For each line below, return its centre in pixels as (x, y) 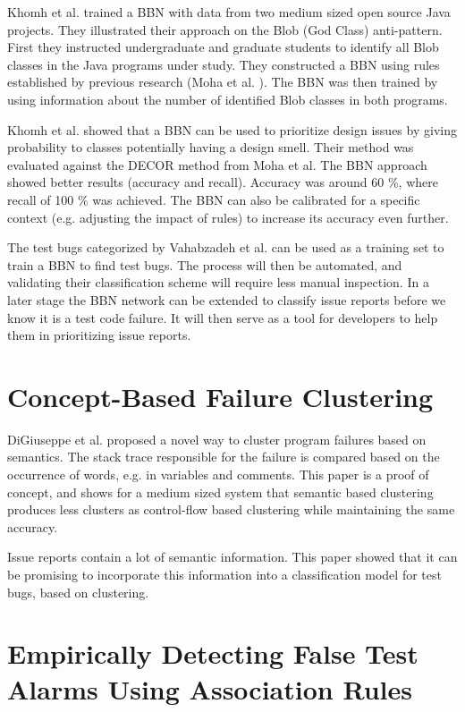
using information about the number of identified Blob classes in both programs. (228, 99)
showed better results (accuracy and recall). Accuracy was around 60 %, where (223, 182)
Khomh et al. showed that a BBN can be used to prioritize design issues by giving (232, 129)
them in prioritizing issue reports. (99, 335)
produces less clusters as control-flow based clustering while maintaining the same (231, 509)
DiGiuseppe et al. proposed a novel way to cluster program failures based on (217, 439)
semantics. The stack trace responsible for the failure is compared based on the (224, 457)
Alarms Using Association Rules (210, 688)
